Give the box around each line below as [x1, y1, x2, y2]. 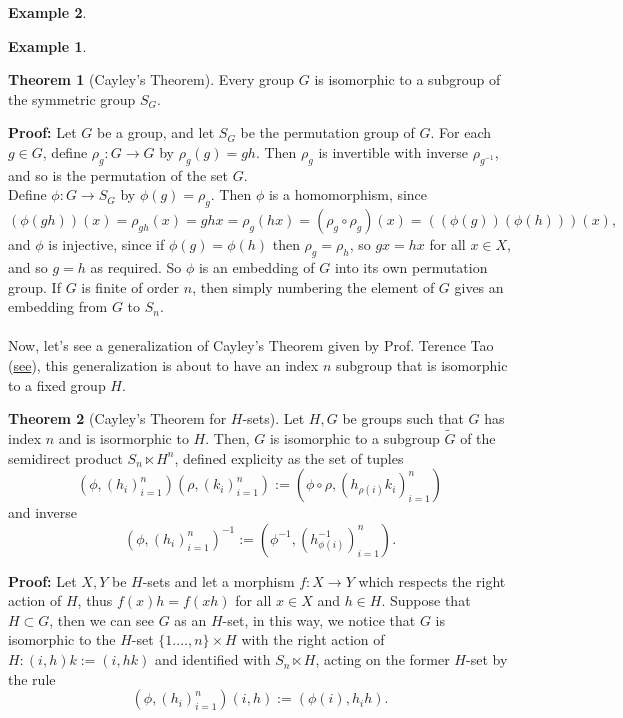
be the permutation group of [240, 122, 415, 143]
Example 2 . [8, 2, 87, 22]
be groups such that [342, 408, 464, 429]
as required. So [90, 256, 182, 277]
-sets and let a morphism [142, 570, 295, 591]
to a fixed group [8, 374, 106, 395]
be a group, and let [97, 122, 215, 143]
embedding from [8, 296, 108, 317]
